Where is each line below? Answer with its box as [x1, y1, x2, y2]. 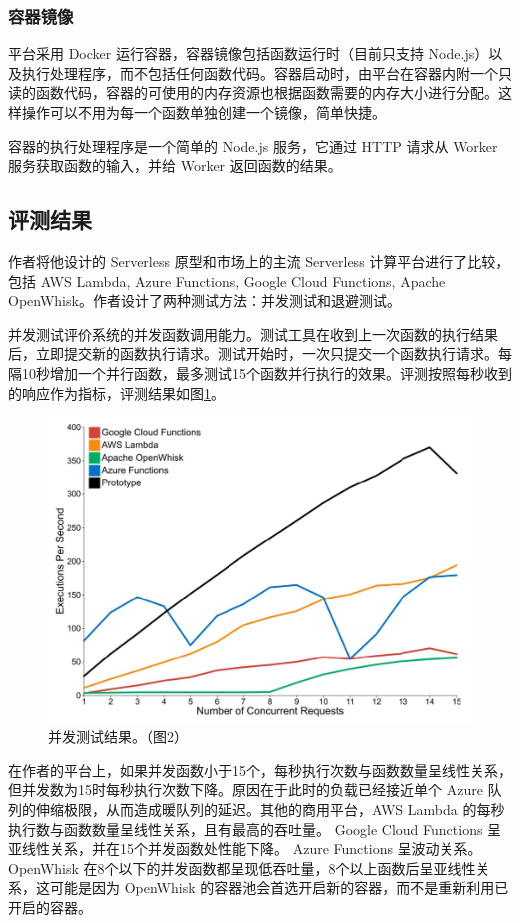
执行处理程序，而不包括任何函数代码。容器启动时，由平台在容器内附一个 [21, 62, 498, 83]
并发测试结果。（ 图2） [48, 726, 188, 747]
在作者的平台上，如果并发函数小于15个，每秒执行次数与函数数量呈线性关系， [8, 759, 512, 780]
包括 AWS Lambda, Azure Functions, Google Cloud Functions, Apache [8, 270, 446, 291]
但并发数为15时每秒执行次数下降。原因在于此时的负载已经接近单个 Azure [8, 779, 483, 800]
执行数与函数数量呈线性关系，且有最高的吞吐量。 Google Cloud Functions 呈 [8, 818, 502, 839]
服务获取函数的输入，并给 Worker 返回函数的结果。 [8, 155, 342, 176]
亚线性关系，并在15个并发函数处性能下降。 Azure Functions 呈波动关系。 [8, 838, 482, 859]
